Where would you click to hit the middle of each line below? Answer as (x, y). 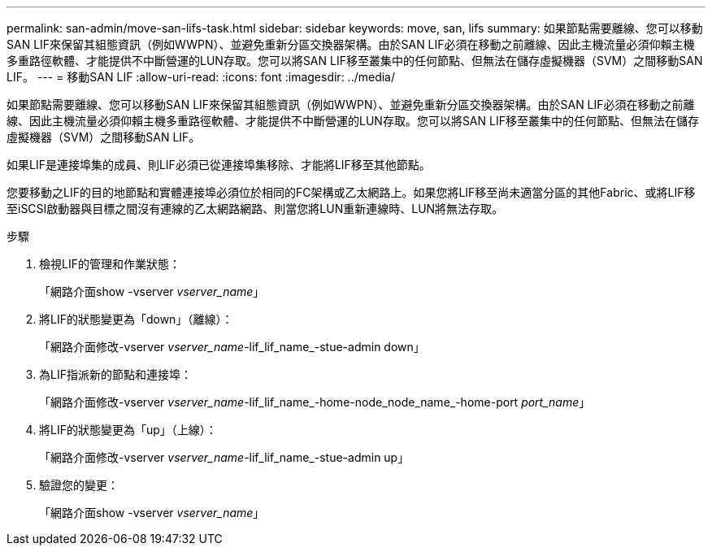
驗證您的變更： (79, 485)
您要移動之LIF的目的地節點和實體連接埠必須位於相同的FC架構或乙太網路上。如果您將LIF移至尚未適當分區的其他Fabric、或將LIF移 (351, 192)
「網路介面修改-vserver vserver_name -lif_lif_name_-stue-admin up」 (224, 457)
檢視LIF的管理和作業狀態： (110, 264)
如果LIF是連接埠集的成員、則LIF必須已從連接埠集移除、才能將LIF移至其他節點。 (219, 165)
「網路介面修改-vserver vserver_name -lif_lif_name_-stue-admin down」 (232, 347)
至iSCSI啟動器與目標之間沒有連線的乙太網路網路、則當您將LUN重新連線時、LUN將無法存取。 (255, 209)
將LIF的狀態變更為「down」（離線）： (136, 319)
